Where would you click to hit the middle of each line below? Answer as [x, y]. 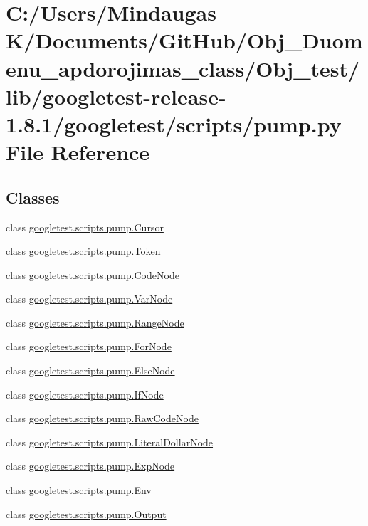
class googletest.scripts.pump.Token [83, 251]
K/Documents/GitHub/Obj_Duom [184, 40]
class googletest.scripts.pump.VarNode [89, 299]
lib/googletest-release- [116, 96]
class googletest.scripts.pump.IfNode [85, 394]
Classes [33, 197]
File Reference [78, 152]
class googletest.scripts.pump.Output [86, 514]
